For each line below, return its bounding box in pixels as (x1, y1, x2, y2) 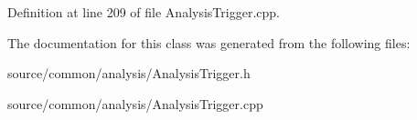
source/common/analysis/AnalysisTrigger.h (7, 64, 251, 83)
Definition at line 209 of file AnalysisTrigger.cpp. (7, 3, 280, 21)
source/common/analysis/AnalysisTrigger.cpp (7, 94, 263, 113)
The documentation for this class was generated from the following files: (7, 33, 411, 52)
